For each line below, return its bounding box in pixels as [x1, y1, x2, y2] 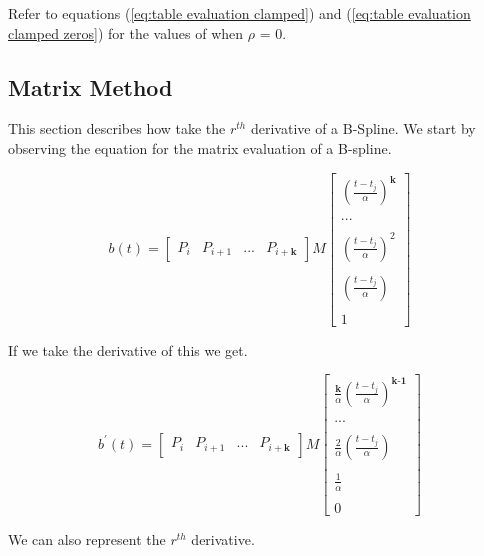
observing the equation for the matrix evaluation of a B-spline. [8, 137, 392, 158]
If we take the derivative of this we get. [8, 339, 248, 360]
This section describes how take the [8, 118, 226, 139]
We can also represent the [8, 528, 166, 549]
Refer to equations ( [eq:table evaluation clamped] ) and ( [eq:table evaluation [8, 3, 471, 23]
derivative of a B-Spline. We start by [250, 118, 476, 139]
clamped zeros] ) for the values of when [8, 22, 244, 43]
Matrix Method [8, 71, 173, 102]
